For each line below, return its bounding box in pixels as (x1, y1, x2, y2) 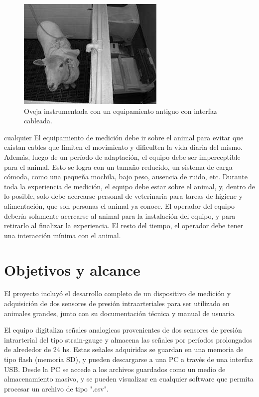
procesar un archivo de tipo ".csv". (4, 383, 109, 394)
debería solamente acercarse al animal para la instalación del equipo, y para (4, 210, 236, 221)
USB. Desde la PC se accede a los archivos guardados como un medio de (4, 364, 226, 374)
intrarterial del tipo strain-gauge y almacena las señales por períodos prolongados (4, 334, 253, 345)
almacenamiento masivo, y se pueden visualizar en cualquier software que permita (4, 374, 254, 384)
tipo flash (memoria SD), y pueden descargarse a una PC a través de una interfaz (4, 354, 253, 364)
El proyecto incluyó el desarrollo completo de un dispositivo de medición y (4, 288, 231, 299)
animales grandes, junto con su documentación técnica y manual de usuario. (4, 308, 236, 318)
